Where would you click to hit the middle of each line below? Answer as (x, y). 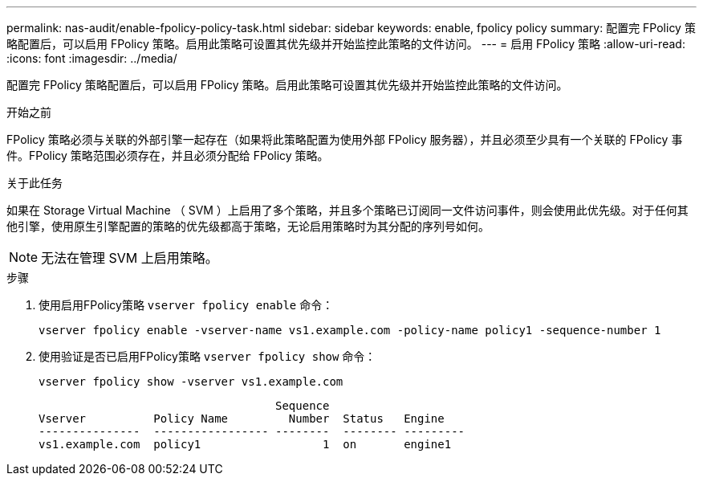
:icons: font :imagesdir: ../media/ (92, 58)
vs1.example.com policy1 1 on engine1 (245, 444)
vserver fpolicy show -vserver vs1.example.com (191, 382)
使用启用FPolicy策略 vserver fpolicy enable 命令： (186, 305)
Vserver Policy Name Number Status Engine (242, 419)
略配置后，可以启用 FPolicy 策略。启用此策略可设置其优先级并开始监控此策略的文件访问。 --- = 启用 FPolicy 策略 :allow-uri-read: (346, 44)
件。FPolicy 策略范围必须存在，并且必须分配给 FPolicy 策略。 (168, 155)
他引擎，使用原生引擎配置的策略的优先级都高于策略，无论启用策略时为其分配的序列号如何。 (248, 226)
